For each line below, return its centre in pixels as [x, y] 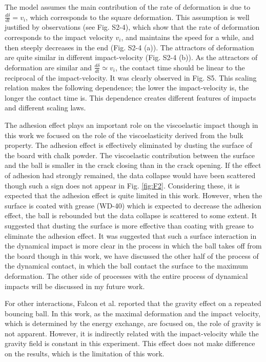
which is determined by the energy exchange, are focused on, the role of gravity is [133, 323]
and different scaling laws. [45, 108]
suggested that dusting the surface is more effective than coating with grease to [129, 225]
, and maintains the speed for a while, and [188, 37]
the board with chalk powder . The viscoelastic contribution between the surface [130, 155]
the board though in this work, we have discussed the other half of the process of [132, 255]
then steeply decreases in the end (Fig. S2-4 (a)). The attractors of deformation [129, 47]
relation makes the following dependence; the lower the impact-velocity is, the [127, 88]
